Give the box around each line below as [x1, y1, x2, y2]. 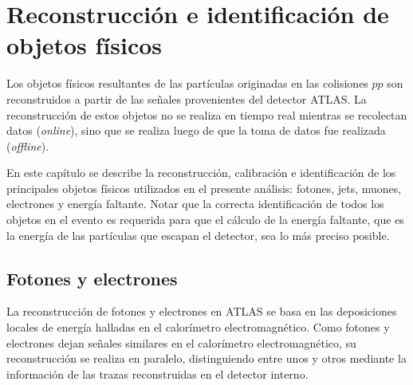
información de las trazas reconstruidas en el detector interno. [6, 365, 309, 382]
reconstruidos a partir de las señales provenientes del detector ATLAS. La [6, 90, 367, 107]
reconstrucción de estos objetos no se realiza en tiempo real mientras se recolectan [6, 106, 407, 123]
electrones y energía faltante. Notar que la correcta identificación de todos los [6, 195, 384, 212]
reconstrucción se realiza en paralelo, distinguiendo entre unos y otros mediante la [6, 350, 407, 367]
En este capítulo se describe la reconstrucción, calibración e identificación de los [6, 164, 396, 181]
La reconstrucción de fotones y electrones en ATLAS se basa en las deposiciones [6, 303, 397, 320]
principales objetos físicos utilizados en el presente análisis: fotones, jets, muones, [6, 179, 402, 196]
